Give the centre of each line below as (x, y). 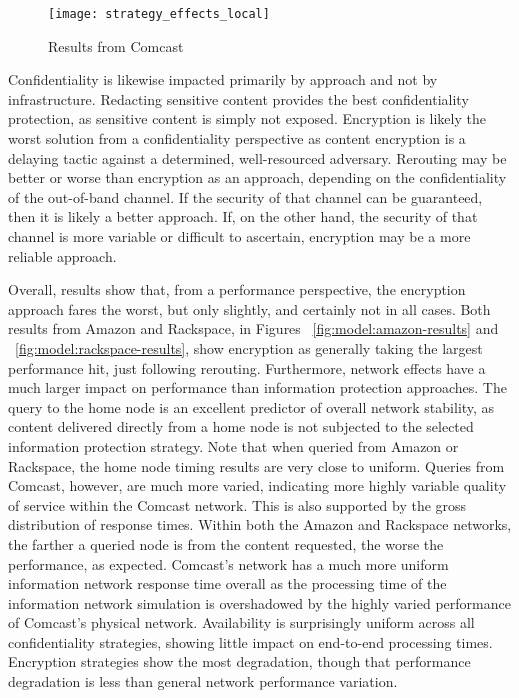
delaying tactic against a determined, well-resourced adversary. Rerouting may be (257, 157)
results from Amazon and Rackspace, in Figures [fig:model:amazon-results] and (253, 328)
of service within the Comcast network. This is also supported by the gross (237, 504)
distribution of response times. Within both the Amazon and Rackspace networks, (260, 524)
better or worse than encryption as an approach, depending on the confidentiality (257, 177)
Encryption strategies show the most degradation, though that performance (239, 661)
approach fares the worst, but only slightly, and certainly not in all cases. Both (249, 308)
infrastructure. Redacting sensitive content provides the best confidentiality (238, 98)
